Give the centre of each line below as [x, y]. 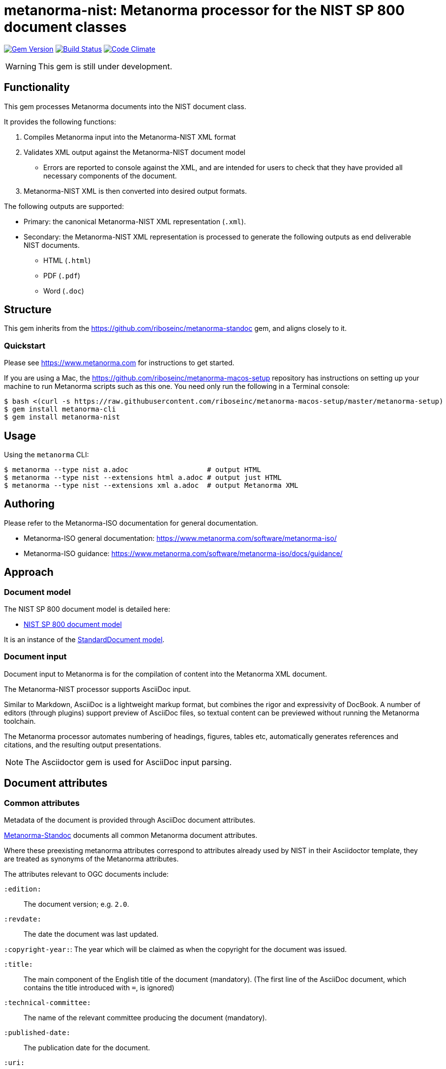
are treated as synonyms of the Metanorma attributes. [91, 859]
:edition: [23, 889]
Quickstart [25, 345]
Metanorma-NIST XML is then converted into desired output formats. [135, 191]
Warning [21, 66]
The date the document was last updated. [91, 934]
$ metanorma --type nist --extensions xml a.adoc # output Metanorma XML [151, 486]
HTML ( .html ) [67, 260]
